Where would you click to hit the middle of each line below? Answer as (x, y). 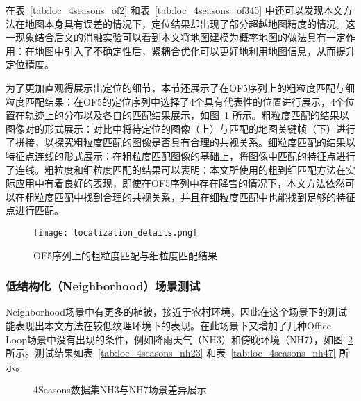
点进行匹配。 (35, 210)
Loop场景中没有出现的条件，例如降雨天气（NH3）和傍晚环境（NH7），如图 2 (179, 339)
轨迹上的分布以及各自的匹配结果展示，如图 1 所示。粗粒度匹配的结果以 (187, 115)
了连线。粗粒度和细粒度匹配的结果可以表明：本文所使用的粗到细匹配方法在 (176, 169)
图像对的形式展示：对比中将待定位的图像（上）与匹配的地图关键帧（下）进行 (180, 128)
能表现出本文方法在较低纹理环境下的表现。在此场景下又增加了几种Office (168, 325)
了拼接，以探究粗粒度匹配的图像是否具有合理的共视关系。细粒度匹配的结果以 (180, 142)
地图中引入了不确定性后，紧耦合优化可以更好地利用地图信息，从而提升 (195, 50)
